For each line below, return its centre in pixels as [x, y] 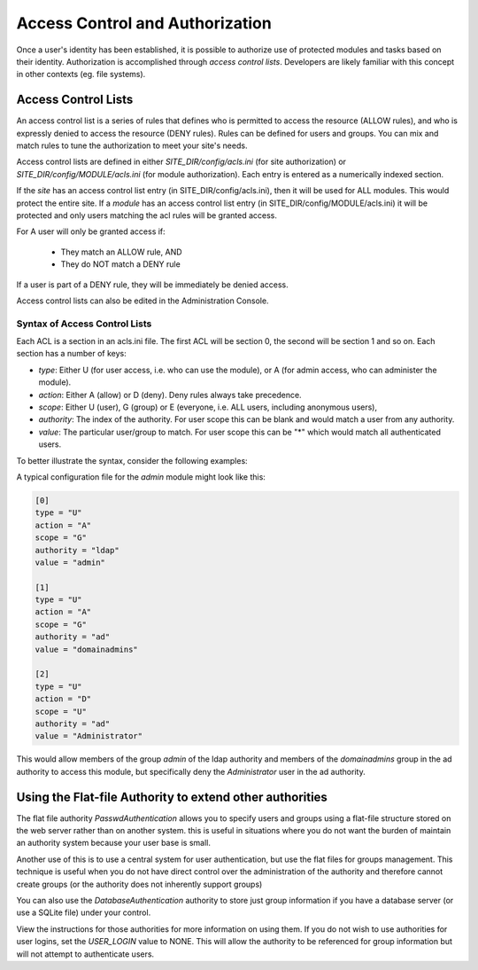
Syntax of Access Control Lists [84, 324]
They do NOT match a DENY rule [120, 264]
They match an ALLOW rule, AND [121, 252]
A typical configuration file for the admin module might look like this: [141, 477]
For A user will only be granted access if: [91, 231]
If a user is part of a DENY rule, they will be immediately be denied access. [153, 285]
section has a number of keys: [72, 354]
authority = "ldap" [77, 550]
